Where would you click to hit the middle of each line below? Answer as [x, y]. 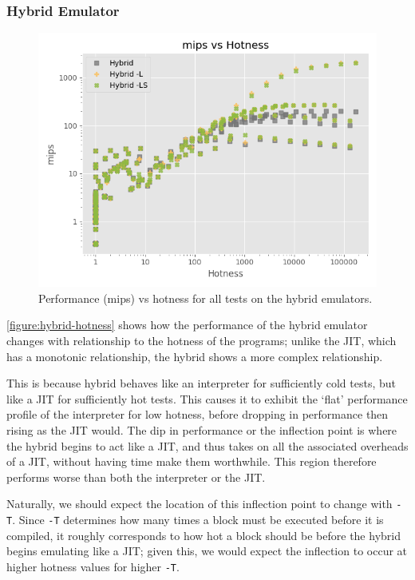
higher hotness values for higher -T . [93, 566]
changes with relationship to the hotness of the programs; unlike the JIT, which [202, 340]
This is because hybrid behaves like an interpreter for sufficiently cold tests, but [201, 383]
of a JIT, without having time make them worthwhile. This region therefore [192, 461]
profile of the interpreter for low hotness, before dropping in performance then [198, 414]
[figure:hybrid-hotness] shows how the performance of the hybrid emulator [187, 325]
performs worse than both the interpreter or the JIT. [136, 477]
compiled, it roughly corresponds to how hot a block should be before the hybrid [204, 535]
